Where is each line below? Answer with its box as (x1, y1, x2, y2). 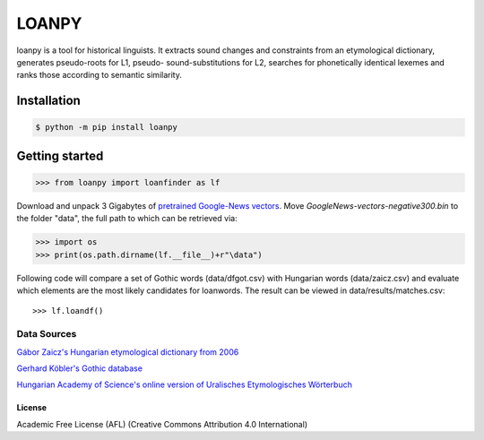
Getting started (16, 148, 104, 163)
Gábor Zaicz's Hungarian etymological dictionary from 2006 (16, 346, 239, 358)
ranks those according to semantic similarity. (16, 70, 183, 81)
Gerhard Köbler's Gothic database (16, 363, 143, 374)
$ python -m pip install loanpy (35, 122, 178, 133)
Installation (16, 93, 81, 108)
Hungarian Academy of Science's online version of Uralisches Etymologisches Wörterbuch (16, 379, 353, 390)
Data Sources (16, 328, 77, 341)
